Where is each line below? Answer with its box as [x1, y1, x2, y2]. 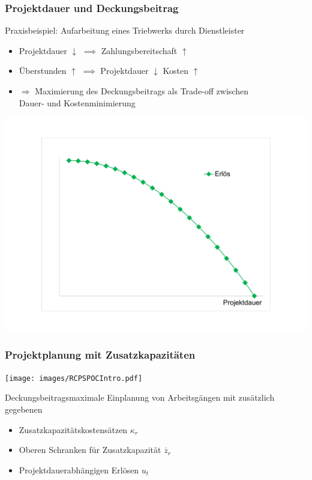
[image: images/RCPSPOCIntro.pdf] [5, 374, 143, 383]
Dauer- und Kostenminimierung [19, 96, 136, 109]
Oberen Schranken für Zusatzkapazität [19, 443, 161, 456]
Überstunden [19, 64, 67, 77]
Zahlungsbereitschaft [101, 44, 178, 56]
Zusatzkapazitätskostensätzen [19, 423, 128, 436]
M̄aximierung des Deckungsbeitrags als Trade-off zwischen [35, 85, 248, 97]
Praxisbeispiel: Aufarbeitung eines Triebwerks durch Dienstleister [5, 24, 245, 37]
